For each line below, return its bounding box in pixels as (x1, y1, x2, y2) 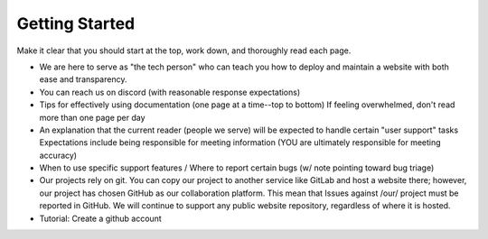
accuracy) (39, 150, 77, 161)
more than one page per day (39, 112, 145, 123)
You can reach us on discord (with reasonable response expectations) (39, 87, 301, 97)
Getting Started (16, 14, 136, 33)
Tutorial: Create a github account (39, 213, 162, 224)
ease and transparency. (39, 74, 127, 85)
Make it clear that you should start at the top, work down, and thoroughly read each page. (16, 45, 352, 56)
